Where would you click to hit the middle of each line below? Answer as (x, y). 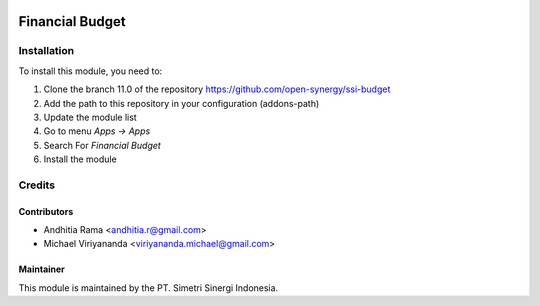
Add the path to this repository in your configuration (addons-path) (181, 103)
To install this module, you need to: (90, 71)
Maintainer (41, 269)
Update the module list (90, 117)
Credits (36, 185)
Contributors (46, 211)
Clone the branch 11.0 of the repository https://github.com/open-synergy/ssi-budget (217, 89)
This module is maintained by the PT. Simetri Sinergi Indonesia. (148, 287)
